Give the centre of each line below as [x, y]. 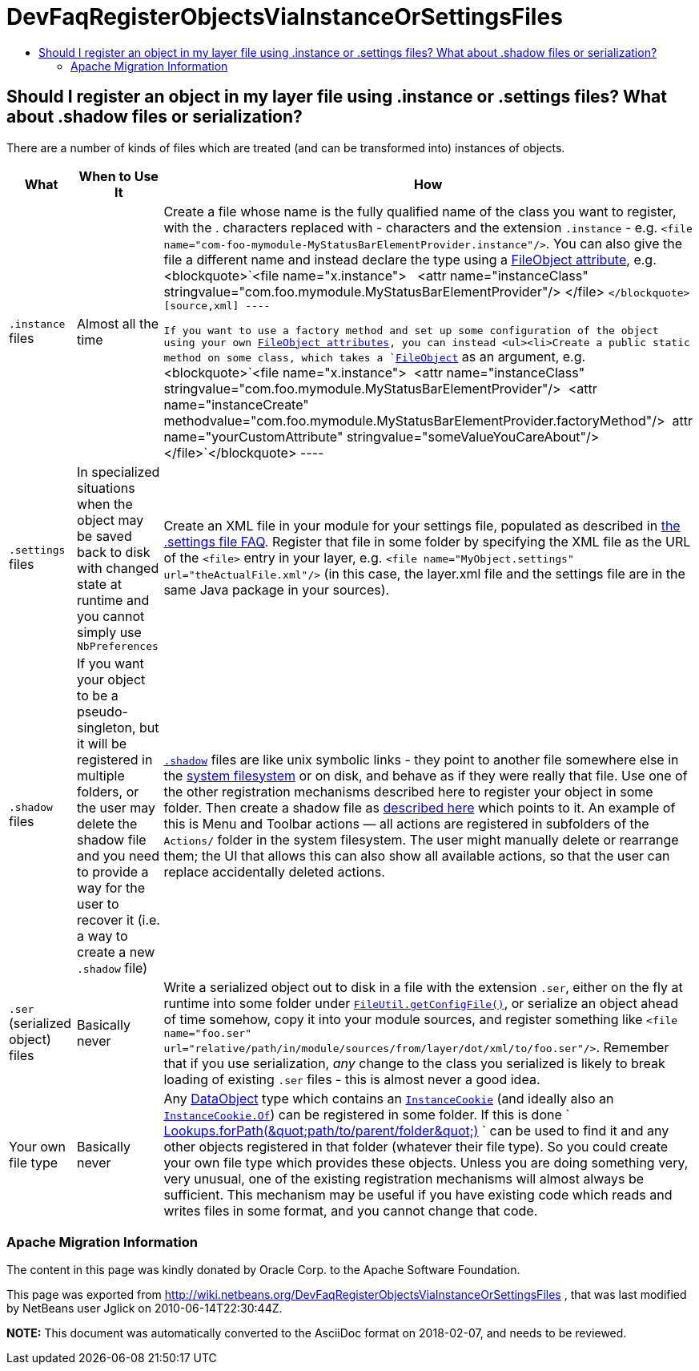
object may [110, 520]
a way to [102, 936]
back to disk [114, 552]
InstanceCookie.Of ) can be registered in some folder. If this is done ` [367, 1114]
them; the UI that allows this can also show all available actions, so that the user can [417, 855]
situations [106, 488]
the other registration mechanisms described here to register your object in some [408, 791]
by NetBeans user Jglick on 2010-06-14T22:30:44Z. [145, 1308]
